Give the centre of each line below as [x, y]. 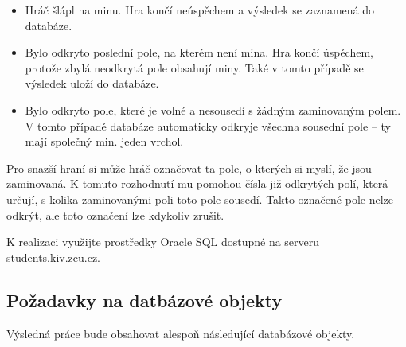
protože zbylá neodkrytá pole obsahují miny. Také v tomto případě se [194, 67]
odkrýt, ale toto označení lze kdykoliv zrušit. [115, 214]
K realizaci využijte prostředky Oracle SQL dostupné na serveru [163, 242]
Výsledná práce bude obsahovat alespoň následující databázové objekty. [181, 333]
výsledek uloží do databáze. [92, 83]
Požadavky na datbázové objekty [144, 300]
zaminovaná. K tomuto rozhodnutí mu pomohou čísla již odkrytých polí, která [197, 183]
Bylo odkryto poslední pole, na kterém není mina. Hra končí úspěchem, [199, 52]
